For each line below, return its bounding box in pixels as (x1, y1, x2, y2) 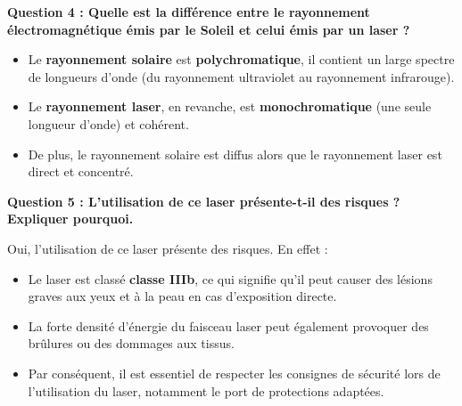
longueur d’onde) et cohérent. (28, 114, 189, 133)
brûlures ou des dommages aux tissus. (28, 334, 235, 353)
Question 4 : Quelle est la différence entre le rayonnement (7, 3, 370, 20)
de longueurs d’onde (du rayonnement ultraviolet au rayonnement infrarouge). (28, 67, 455, 85)
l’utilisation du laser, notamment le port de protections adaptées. (28, 381, 384, 400)
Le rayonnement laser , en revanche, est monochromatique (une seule (28, 97, 432, 116)
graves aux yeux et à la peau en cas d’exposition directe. (28, 287, 337, 305)
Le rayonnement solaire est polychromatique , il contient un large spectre (28, 50, 455, 69)
